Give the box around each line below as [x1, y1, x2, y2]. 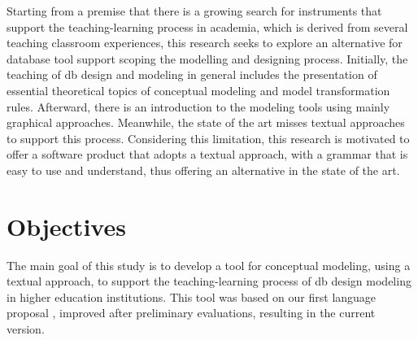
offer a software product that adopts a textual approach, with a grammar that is [7, 146, 408, 163]
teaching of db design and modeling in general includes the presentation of [7, 66, 377, 83]
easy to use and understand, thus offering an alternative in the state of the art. [7, 161, 400, 178]
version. [7, 320, 45, 338]
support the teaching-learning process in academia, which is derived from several [7, 18, 408, 35]
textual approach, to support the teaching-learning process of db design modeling [7, 272, 411, 290]
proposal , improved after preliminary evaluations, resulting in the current [7, 304, 376, 321]
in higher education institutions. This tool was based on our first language [7, 288, 377, 305]
